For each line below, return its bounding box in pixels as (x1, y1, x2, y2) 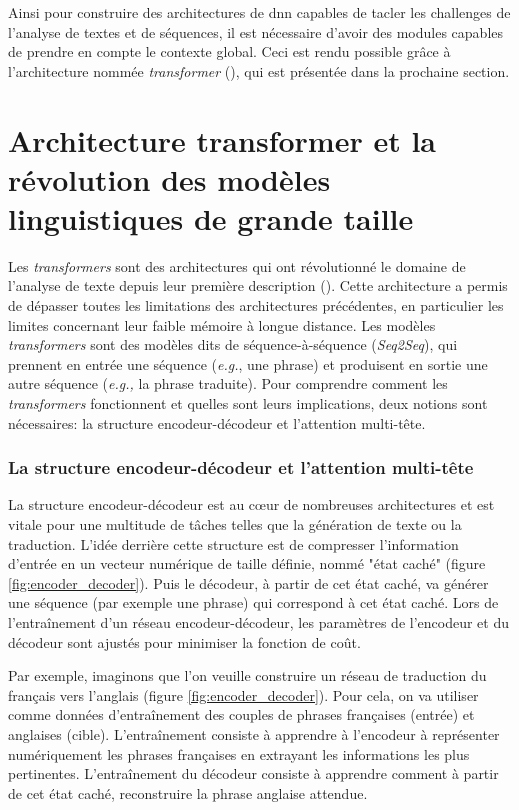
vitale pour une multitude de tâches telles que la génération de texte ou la (8, 514, 462, 535)
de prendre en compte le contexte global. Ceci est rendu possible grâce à (8, 41, 451, 62)
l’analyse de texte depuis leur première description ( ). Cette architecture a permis (8, 275, 508, 296)
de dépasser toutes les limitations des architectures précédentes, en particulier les (8, 295, 504, 316)
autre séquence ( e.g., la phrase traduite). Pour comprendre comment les (8, 373, 448, 394)
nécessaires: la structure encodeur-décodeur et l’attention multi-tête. (8, 412, 426, 433)
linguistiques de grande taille (8, 197, 414, 238)
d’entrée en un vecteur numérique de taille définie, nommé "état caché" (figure (8, 553, 486, 574)
